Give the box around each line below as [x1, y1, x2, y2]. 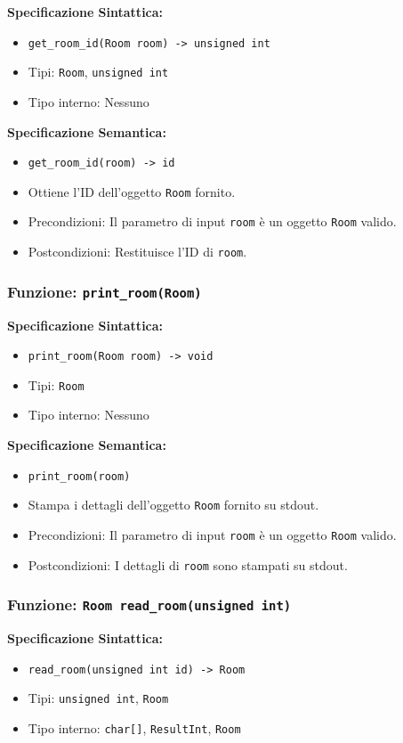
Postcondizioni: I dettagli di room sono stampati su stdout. [28, 555, 348, 574]
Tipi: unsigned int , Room [28, 689, 169, 707]
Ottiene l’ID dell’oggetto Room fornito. [28, 182, 236, 200]
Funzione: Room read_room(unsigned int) [7, 593, 292, 616]
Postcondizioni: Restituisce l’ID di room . [28, 242, 247, 261]
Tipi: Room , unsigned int [28, 62, 169, 81]
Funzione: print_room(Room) [7, 280, 202, 302]
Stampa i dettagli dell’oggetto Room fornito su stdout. [28, 495, 319, 514]
